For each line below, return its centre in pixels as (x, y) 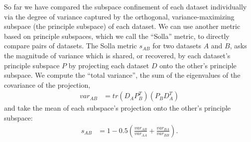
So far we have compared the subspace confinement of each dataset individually (125, 6)
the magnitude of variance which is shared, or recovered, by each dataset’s (117, 55)
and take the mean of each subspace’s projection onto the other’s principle (118, 108)
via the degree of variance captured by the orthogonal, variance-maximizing (119, 16)
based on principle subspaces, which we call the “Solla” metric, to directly (117, 36)
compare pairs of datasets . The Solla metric (70, 46)
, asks (238, 46)
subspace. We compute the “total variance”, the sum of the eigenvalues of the (122, 75)
